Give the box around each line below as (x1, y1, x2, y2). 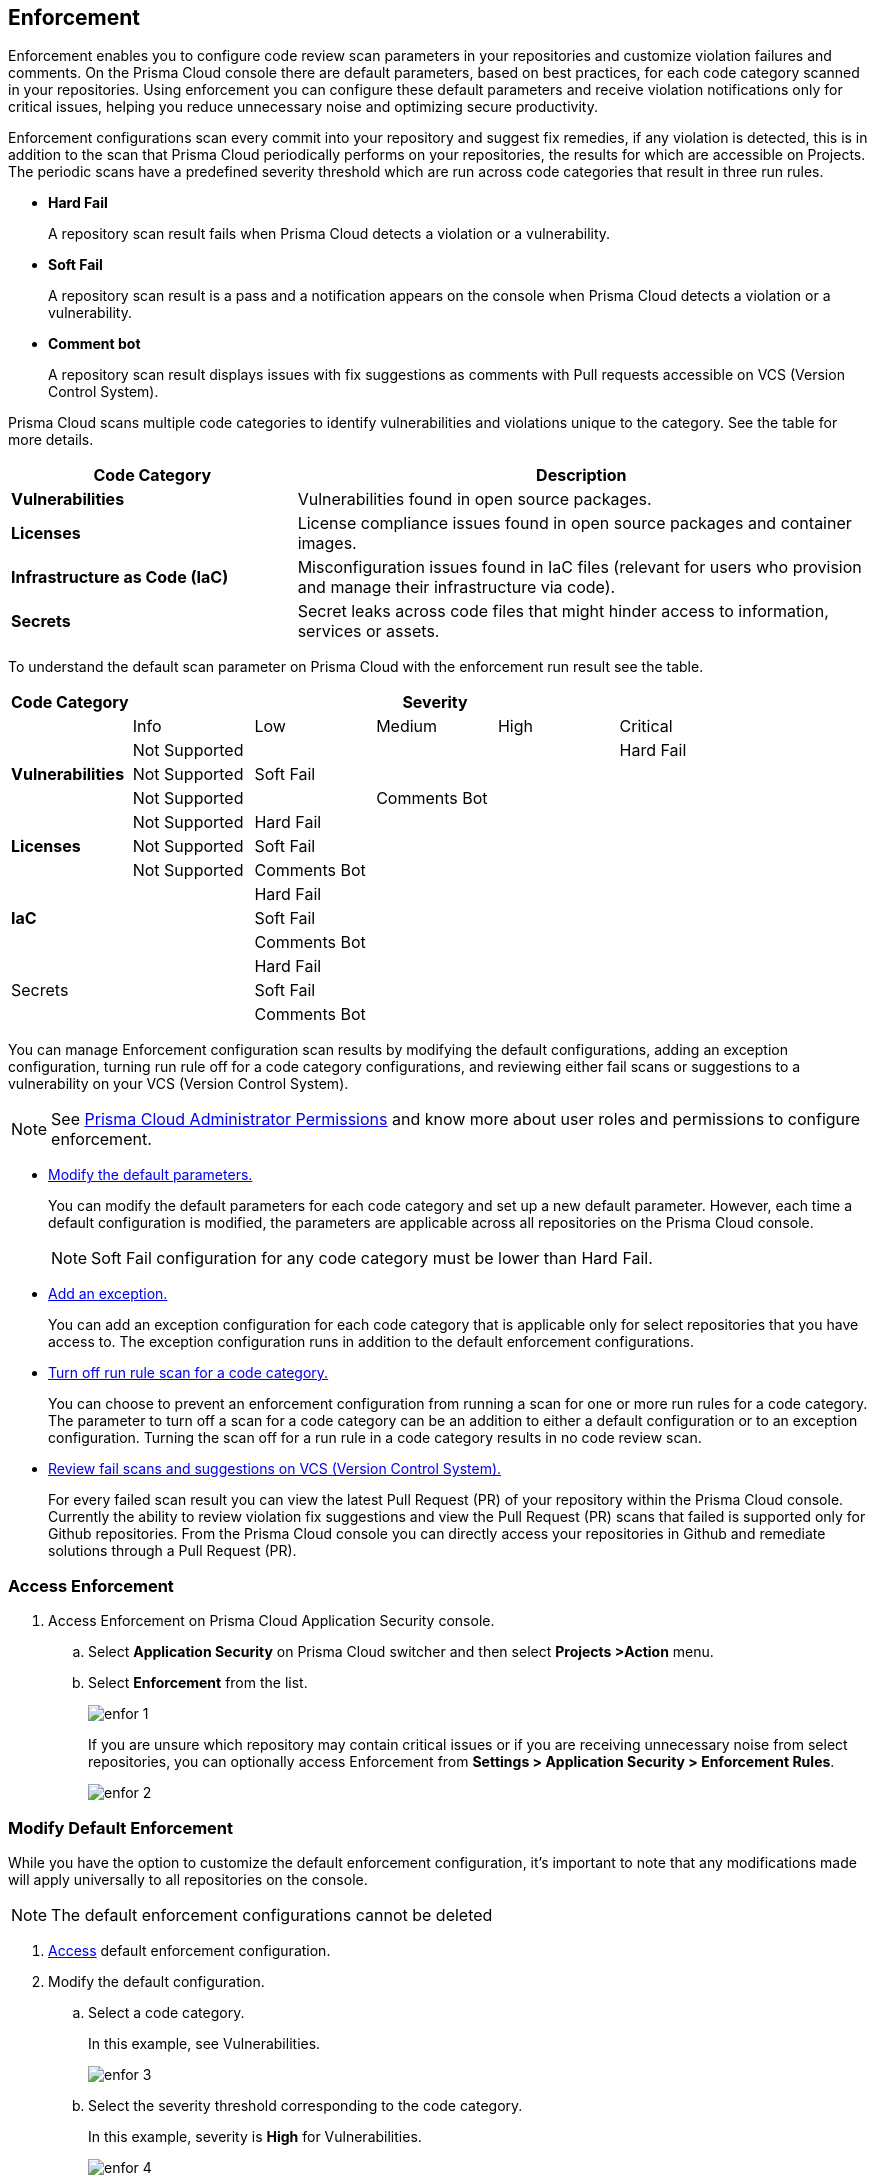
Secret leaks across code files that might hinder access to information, (297, 601, 829, 622)
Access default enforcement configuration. (48, 1941, 331, 1959)
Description (536, 465, 627, 486)
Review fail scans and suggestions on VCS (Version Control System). (48, 1460, 502, 1478)
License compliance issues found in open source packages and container (297, 513, 852, 534)
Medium (376, 716, 438, 737)
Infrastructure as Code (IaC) (11, 567, 229, 588)
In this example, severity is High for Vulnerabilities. (88, 2127, 422, 2145)
